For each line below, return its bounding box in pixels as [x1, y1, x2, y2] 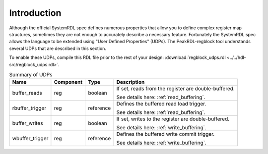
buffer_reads [12, 90, 42, 97]
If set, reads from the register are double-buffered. [116, 85, 235, 92]
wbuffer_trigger [12, 135, 49, 142]
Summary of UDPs [9, 71, 53, 78]
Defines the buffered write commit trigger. [116, 131, 215, 138]
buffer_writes [12, 120, 43, 127]
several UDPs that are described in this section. [9, 45, 107, 51]
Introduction [9, 7, 62, 18]
